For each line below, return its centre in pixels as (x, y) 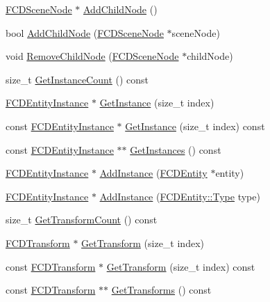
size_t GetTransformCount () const (82, 220)
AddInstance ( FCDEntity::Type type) (180, 196)
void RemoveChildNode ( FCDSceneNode (92, 56)
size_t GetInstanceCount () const (77, 79)
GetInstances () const (176, 149)
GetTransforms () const (161, 290)
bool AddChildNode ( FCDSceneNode (85, 32)
